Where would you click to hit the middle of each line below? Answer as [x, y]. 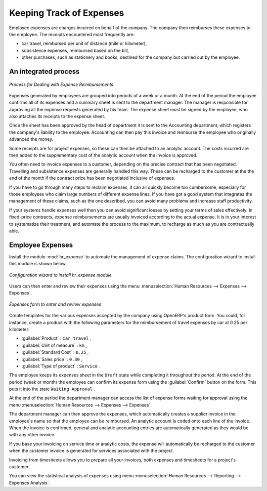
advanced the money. [31, 139]
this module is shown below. [38, 264]
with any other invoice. [32, 435]
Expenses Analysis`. [30, 483]
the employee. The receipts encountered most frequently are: [72, 34]
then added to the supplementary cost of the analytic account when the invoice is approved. [103, 155]
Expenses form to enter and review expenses [55, 304]
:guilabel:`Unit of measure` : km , [54, 345]
